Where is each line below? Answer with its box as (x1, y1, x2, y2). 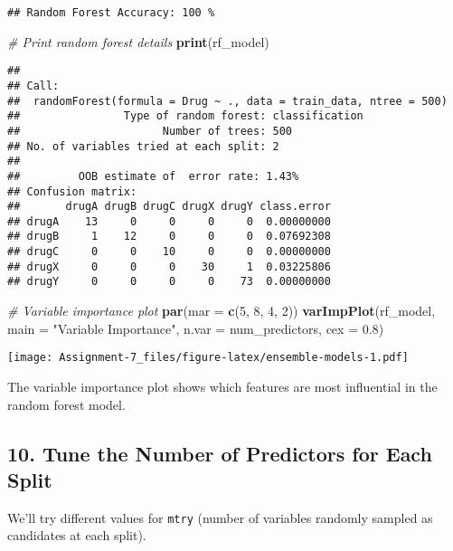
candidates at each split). (7, 526, 146, 545)
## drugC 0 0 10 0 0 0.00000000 (7, 245, 331, 259)
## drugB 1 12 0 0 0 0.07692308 (7, 230, 331, 243)
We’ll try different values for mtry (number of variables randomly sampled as (7, 508, 433, 527)
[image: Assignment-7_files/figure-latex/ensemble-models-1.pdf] (7, 351, 409, 365)
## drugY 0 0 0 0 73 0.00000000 (7, 275, 331, 289)
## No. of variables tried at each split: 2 (7, 139, 279, 153)
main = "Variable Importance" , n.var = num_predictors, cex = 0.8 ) (7, 318, 384, 337)
